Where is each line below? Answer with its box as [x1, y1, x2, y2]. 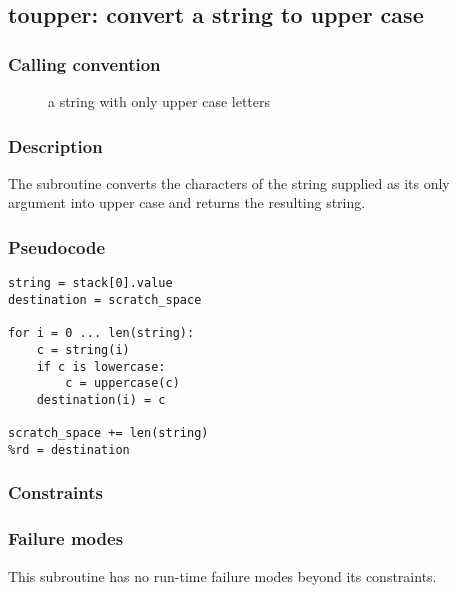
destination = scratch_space [8, 292, 202, 307]
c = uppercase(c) [65, 376, 180, 391]
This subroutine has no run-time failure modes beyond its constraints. [8, 565, 437, 586]
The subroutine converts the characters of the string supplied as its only [8, 172, 450, 193]
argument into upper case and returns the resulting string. [8, 192, 366, 213]
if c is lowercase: [36, 359, 166, 374]
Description [8, 133, 103, 158]
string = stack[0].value [8, 276, 173, 291]
